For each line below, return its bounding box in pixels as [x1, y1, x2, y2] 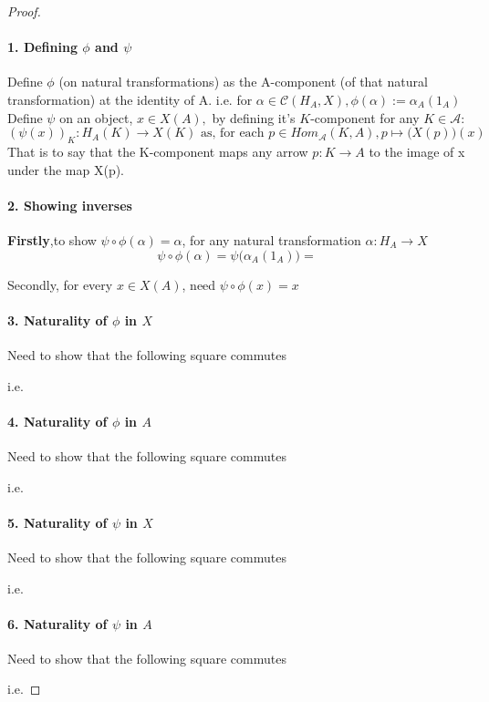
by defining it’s [212, 108, 296, 127]
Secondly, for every [7, 274, 113, 294]
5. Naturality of [7, 512, 108, 532]
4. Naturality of [7, 411, 108, 430]
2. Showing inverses [7, 195, 132, 214]
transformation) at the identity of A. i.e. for [7, 89, 253, 108]
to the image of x [369, 141, 465, 160]
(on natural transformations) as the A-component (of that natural [58, 72, 428, 91]
